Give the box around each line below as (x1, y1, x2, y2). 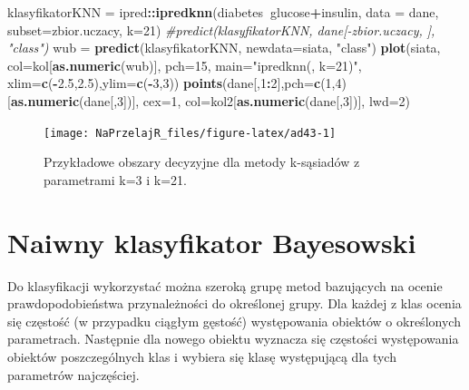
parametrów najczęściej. (7, 365, 140, 384)
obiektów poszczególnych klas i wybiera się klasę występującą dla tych (7, 346, 396, 366)
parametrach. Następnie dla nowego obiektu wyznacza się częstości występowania (7, 329, 459, 348)
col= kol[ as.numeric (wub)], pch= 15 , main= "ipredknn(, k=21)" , (7, 55, 362, 74)
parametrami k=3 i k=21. (44, 170, 187, 189)
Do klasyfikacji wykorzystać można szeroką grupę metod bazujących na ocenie (7, 276, 443, 295)
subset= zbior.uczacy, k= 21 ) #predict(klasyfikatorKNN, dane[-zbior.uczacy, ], (7, 20, 435, 39)
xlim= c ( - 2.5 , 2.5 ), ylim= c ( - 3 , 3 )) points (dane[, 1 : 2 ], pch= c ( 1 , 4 (7, 73, 342, 93)
